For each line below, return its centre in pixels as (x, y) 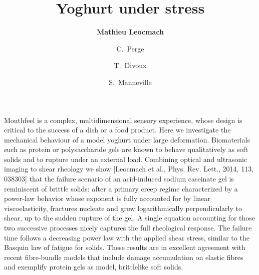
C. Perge (130, 48)
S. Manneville (130, 82)
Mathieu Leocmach (130, 32)
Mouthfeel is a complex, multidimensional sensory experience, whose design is (123, 120)
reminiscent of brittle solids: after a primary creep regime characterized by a (121, 188)
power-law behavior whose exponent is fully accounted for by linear (107, 198)
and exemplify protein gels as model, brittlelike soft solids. (94, 267)
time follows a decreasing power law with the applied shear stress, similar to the (127, 237)
